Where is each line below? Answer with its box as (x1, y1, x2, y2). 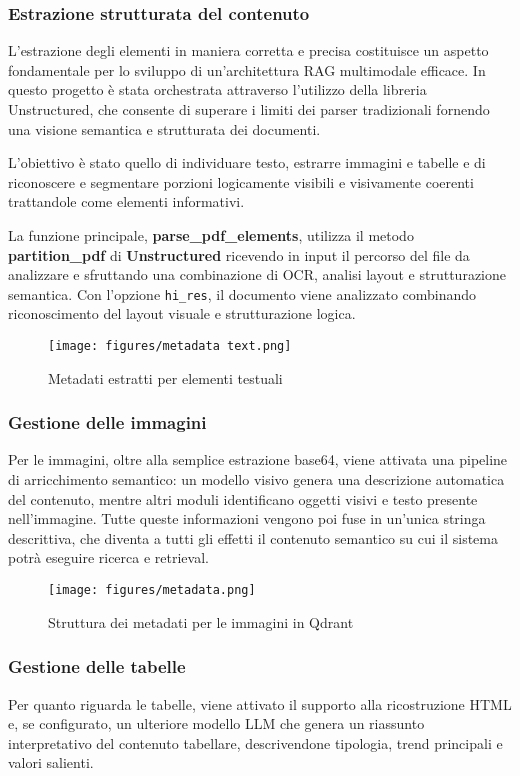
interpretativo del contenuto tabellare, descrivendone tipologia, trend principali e (8, 732, 503, 753)
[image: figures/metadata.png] (48, 583, 256, 598)
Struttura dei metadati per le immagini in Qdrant (48, 611, 354, 632)
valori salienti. (8, 752, 94, 773)
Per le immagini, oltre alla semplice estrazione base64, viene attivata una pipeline (8, 449, 508, 470)
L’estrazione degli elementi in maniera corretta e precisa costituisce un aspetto (8, 40, 489, 61)
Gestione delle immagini (8, 410, 207, 435)
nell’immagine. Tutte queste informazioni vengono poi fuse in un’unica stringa (8, 508, 486, 529)
